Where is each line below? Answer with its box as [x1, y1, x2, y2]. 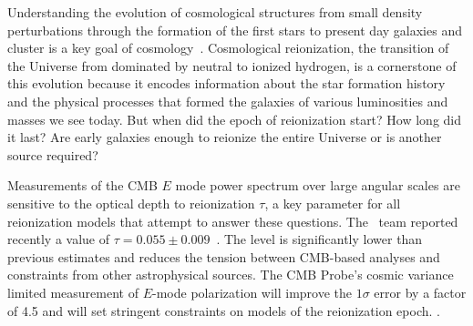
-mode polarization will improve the [152, 282, 353, 301]
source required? [7, 145, 98, 164]
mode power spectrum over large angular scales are [175, 176, 460, 195]
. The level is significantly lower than [216, 229, 423, 249]
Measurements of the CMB [7, 176, 158, 195]
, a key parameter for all [264, 193, 401, 212]
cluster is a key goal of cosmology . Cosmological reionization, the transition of [7, 38, 449, 57]
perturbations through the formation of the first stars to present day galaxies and [7, 20, 462, 39]
